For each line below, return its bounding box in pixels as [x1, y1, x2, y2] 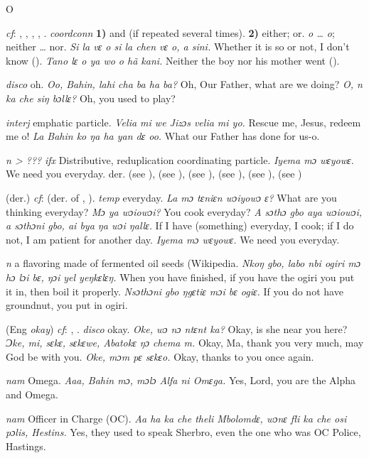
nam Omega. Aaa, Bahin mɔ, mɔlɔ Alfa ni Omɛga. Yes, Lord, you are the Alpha [6, 373, 356, 388]
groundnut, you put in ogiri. [6, 298, 128, 312]
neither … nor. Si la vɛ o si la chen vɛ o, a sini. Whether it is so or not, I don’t [6, 39, 350, 54]
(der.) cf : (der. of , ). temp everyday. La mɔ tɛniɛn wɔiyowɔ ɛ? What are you [6, 190, 337, 205]
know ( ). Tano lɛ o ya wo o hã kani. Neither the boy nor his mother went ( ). [6, 53, 340, 67]
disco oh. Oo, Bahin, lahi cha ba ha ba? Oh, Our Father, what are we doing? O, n [6, 77, 363, 92]
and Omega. [6, 387, 58, 402]
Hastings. [6, 438, 46, 453]
